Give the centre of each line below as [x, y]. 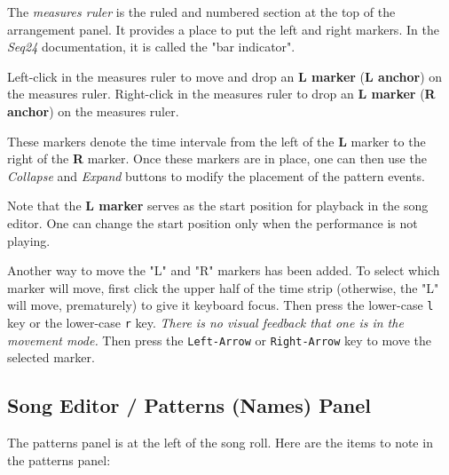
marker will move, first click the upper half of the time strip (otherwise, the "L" [223, 287]
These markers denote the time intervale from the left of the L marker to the [217, 141]
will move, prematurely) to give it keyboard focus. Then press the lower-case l [221, 305]
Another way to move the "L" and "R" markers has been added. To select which [224, 270]
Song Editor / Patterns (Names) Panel [189, 405]
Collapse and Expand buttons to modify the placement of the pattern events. [216, 175]
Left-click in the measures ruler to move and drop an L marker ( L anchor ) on [225, 76]
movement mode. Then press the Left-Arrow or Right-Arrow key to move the [220, 340]
